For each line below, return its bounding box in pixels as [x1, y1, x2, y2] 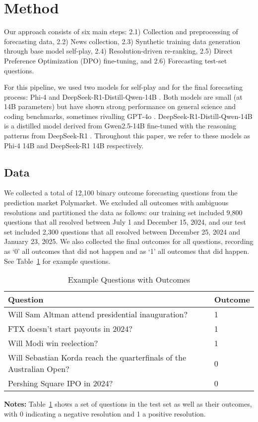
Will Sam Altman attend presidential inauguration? [8, 308, 188, 320]
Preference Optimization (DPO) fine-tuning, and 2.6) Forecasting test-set [4, 55, 227, 65]
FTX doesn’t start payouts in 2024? [8, 323, 132, 335]
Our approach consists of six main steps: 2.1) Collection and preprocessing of [4, 26, 238, 37]
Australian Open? [8, 363, 69, 375]
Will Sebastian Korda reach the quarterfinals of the [8, 352, 187, 363]
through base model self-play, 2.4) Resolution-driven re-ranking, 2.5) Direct [4, 46, 233, 56]
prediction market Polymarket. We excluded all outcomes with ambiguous [4, 197, 229, 208]
